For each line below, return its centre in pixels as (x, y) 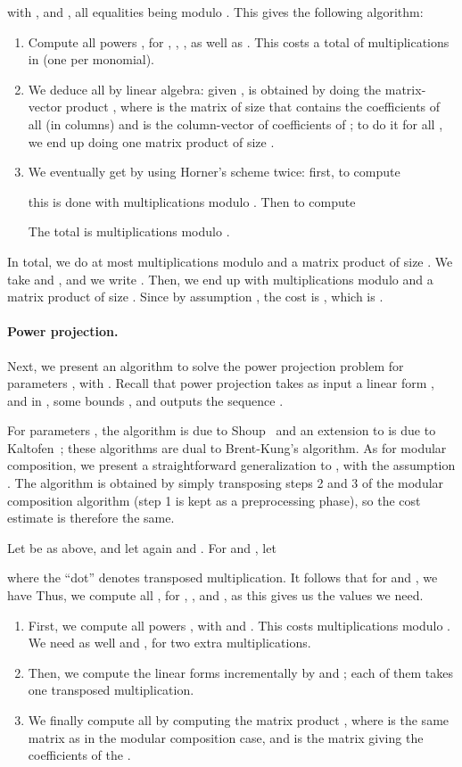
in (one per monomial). (91, 59)
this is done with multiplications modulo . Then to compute (192, 201)
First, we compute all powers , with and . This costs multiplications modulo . (239, 625)
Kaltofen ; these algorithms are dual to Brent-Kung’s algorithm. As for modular (227, 447)
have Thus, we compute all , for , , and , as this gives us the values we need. (215, 595)
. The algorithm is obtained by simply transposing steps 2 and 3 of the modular (226, 483)
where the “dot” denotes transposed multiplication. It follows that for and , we (223, 577)
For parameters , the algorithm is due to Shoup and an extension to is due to (222, 430)
